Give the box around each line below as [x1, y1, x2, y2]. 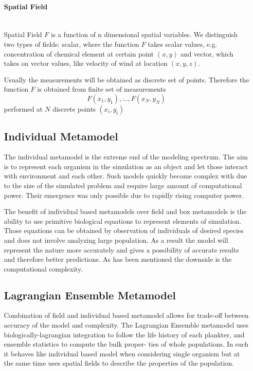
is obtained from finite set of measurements [37, 84, 166, 94]
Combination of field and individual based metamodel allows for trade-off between [4, 310, 249, 320]
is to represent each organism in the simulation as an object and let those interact [4, 161, 248, 171]
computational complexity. [4, 263, 83, 273]
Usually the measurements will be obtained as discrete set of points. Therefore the [4, 74, 249, 84]
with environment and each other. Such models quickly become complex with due [4, 171, 247, 181]
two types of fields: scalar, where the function [4, 39, 139, 49]
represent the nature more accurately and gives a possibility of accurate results [4, 244, 239, 254]
